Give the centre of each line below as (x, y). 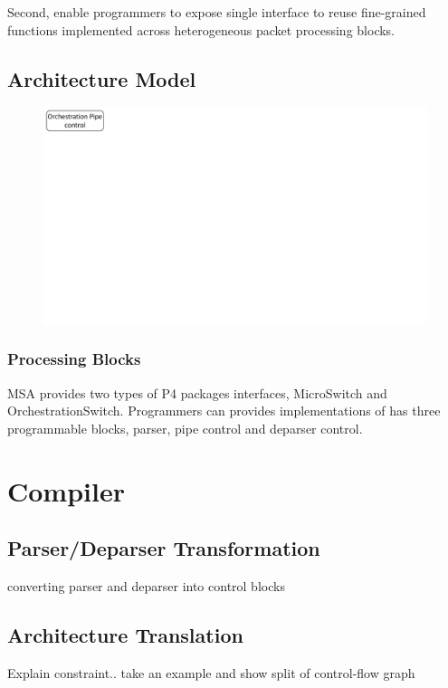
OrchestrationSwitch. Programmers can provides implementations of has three (224, 411)
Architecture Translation (125, 635)
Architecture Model (102, 78)
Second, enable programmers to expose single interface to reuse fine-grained (217, 12)
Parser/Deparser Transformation (164, 548)
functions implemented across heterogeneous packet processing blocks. (201, 29)
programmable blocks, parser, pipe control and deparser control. (185, 428)
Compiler (66, 490)
